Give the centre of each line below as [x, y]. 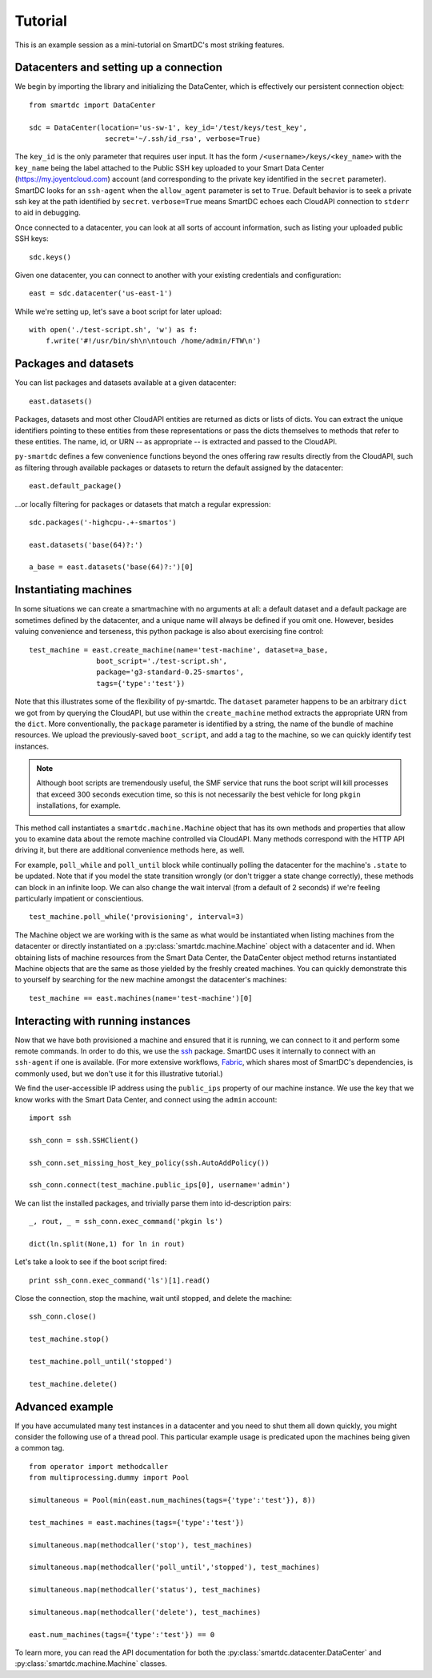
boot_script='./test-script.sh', [162, 661]
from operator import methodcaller [99, 1466]
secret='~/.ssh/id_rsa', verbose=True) [183, 139]
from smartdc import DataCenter [92, 105]
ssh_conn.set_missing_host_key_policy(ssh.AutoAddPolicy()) [149, 1162]
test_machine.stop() [69, 1339]
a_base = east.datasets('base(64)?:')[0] [111, 567]
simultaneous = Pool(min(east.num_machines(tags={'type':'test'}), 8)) [172, 1500]
